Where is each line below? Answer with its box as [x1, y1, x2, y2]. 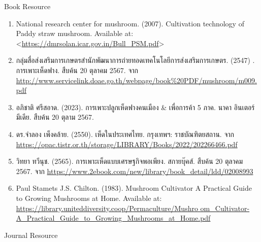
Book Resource [4, 1, 51, 11]
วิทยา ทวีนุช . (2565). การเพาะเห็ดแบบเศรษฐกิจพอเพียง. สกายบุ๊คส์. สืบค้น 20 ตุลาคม [16, 156, 243, 166]
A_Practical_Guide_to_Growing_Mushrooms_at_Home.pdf [16, 213, 211, 223]
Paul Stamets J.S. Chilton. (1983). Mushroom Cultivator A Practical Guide [16, 183, 252, 193]
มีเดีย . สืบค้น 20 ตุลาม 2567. [16, 112, 94, 122]
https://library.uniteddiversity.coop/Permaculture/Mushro [16, 202, 198, 213]
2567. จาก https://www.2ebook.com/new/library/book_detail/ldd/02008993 [16, 165, 253, 176]
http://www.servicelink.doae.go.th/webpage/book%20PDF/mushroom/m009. [16, 75, 257, 85]
